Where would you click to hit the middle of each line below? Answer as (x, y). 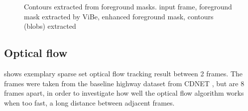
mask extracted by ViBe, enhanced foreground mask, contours (119, 16)
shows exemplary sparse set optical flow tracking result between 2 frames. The (123, 73)
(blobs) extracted (50, 26)
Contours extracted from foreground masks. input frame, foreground (128, 6)
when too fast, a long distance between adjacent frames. (89, 102)
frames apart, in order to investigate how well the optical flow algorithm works (124, 93)
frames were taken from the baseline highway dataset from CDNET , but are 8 (124, 83)
